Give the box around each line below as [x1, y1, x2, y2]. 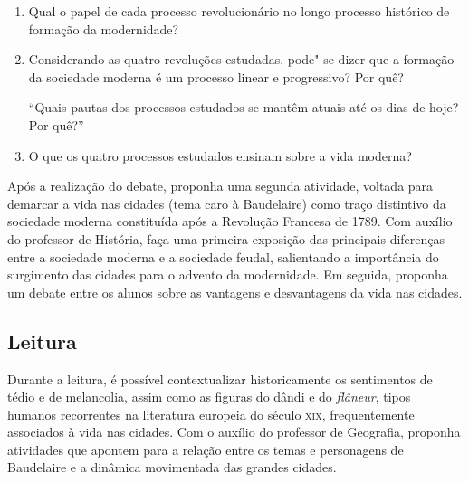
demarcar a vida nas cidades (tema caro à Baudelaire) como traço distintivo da [7, 194, 446, 213]
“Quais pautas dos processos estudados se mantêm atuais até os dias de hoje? [28, 98, 459, 117]
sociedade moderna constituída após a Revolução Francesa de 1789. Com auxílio [7, 212, 453, 231]
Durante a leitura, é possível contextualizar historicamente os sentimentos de [7, 369, 433, 388]
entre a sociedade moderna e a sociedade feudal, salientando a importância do [7, 247, 439, 266]
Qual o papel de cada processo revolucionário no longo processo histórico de [28, 2, 450, 20]
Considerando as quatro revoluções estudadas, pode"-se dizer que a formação [28, 50, 455, 69]
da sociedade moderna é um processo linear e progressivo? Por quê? [28, 67, 404, 86]
